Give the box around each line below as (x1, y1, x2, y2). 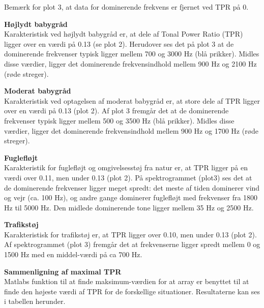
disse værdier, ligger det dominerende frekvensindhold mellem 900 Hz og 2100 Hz (4, 58, 257, 69)
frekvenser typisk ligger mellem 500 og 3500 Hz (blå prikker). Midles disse (4, 115, 234, 126)
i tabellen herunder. (4, 296, 66, 306)
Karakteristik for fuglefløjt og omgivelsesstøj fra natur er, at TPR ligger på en (4, 162, 248, 173)
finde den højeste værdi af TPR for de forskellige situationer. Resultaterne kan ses (4, 286, 260, 296)
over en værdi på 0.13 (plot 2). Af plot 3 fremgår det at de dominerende (4, 105, 229, 116)
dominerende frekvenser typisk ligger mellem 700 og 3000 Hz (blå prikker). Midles (4, 48, 259, 59)
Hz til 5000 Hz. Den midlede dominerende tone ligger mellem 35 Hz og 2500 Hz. (4, 202, 254, 212)
